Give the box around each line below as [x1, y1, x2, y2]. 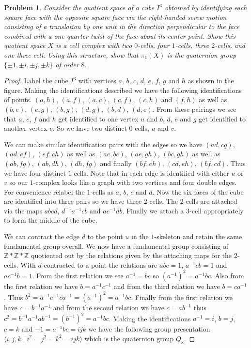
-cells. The [147, 196, 178, 206]
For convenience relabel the [4, 186, 85, 197]
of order [55, 59, 79, 69]
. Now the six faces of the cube [152, 186, 244, 197]
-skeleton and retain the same [154, 231, 242, 242]
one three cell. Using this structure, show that [4, 49, 139, 60]
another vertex [4, 123, 47, 133]
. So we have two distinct [52, 123, 127, 133]
